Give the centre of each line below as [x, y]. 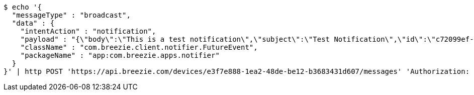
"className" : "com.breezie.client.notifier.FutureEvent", [139, 47]
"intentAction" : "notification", [88, 31]
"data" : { [33, 23]
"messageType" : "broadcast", [71, 15]
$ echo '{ [23, 7]
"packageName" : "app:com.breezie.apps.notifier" [120, 55]
